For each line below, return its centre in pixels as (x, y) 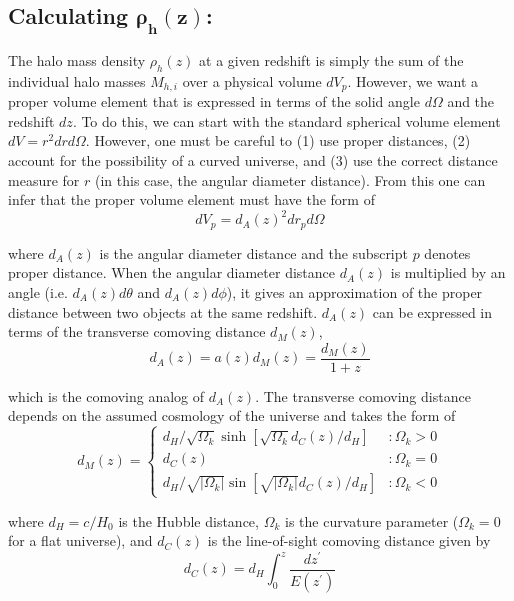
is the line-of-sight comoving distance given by (349, 540)
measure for (44, 179)
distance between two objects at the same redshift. (163, 311)
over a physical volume (252, 80)
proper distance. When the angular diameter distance (171, 272)
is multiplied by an (448, 272)
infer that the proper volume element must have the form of (191, 199)
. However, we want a (413, 80)
